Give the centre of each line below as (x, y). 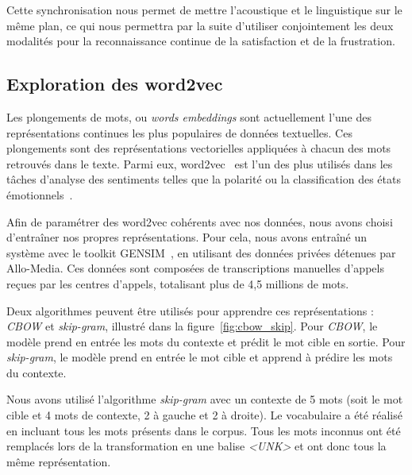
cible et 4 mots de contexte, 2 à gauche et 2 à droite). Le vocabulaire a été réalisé (204, 415)
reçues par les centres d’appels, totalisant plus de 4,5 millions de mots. (178, 283)
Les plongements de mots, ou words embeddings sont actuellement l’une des (189, 116)
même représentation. (59, 461)
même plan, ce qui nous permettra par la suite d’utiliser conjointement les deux (200, 25)
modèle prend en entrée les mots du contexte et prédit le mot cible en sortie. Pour (206, 341)
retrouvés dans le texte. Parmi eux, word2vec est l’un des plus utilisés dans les (200, 163)
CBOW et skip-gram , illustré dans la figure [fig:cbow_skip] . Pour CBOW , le (192, 326)
